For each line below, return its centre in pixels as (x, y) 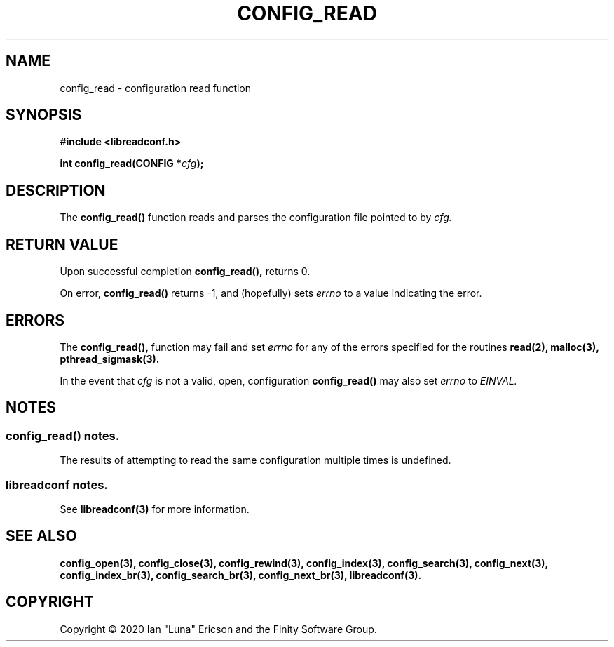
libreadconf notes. (57, 485)
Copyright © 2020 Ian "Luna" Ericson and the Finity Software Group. (218, 629)
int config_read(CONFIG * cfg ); (132, 164)
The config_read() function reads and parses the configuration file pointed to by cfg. (256, 218)
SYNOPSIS (44, 115)
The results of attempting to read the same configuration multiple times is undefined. (255, 460)
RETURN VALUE (62, 244)
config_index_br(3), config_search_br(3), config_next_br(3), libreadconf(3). (241, 575)
